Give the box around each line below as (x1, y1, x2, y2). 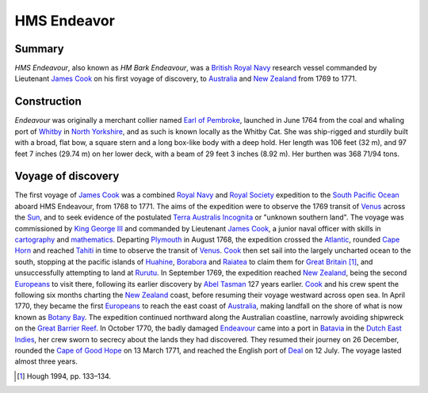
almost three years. (14, 357, 78, 366)
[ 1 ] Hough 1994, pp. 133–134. (17, 371, 111, 380)
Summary (14, 42, 64, 55)
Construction (14, 95, 82, 109)
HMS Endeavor (14, 12, 115, 29)
